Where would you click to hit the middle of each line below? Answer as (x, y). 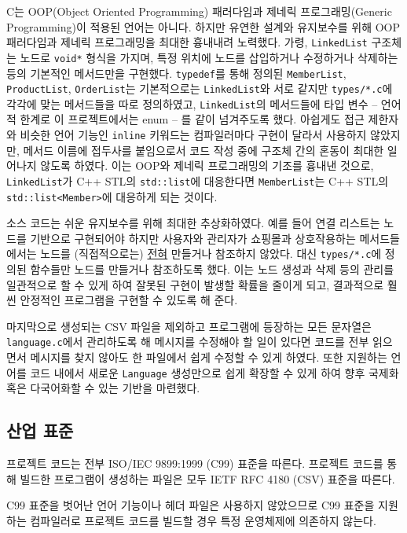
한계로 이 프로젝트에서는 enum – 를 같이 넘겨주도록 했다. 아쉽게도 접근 (192, 119)
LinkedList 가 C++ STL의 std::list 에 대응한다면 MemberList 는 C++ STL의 (198, 180)
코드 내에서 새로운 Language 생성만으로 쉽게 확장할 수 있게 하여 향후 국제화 (214, 372)
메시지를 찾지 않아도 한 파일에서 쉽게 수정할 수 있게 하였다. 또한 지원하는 (209, 357)
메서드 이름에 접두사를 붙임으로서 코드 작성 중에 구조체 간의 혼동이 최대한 (203, 150)
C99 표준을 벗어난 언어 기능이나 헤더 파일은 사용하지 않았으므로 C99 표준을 (191, 505)
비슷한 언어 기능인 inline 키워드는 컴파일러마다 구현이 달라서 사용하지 (193, 135)
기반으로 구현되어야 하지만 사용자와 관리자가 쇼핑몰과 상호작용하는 (193, 238)
